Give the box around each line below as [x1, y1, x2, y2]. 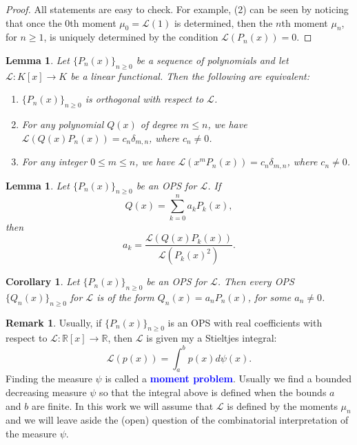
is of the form [96, 289, 154, 304]
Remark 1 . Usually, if [6, 315, 102, 329]
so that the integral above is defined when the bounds [99, 384, 327, 399]
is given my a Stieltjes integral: [146, 331, 277, 345]
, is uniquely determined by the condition [43, 30, 218, 44]
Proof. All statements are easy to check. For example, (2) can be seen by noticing [6, 2, 349, 16]
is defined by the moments [227, 398, 338, 413]
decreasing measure [6, 384, 87, 399]
